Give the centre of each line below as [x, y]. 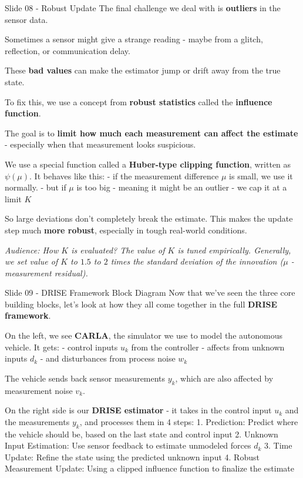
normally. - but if [36, 187]
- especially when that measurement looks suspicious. [100, 144]
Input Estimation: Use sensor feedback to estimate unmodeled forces [128, 445]
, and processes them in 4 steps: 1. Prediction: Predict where [189, 421]
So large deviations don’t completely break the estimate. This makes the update [149, 218]
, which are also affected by [224, 378]
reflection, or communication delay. [68, 50]
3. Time [278, 445]
